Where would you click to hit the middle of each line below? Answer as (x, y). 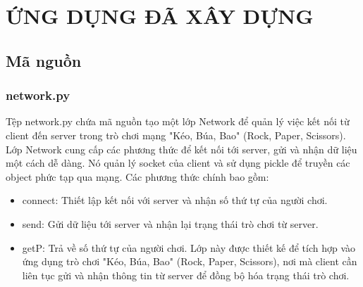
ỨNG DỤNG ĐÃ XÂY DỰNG (160, 16)
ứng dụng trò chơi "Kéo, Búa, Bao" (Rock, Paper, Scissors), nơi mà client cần (190, 261)
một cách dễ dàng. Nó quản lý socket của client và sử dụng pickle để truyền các (178, 163)
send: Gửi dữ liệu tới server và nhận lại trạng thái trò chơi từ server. (170, 223)
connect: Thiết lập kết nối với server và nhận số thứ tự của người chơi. (175, 200)
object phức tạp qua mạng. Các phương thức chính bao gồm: (137, 176)
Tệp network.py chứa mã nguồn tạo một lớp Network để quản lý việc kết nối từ (178, 121)
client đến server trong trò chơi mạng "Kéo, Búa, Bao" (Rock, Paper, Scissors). (176, 135)
